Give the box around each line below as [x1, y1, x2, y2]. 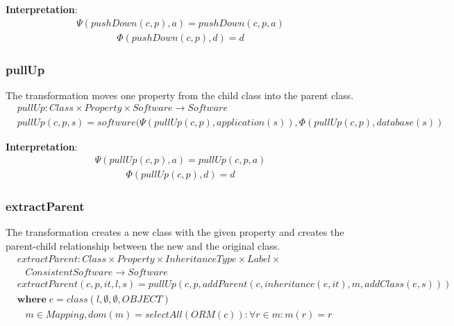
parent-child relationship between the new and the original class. [6, 239, 280, 252]
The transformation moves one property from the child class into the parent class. [6, 87, 354, 102]
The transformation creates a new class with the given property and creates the [6, 225, 344, 239]
